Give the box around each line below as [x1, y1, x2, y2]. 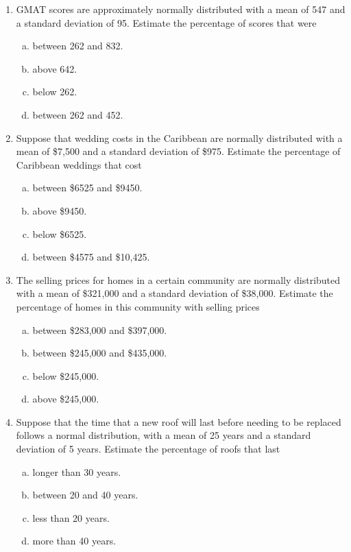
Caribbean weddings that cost [16, 157, 142, 171]
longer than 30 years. [32, 464, 121, 479]
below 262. [32, 84, 77, 99]
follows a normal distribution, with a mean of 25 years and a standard [16, 428, 311, 442]
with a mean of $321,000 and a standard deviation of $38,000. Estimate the [16, 286, 333, 300]
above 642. [32, 61, 77, 75]
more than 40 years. [32, 533, 117, 548]
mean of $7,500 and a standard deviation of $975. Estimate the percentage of [16, 144, 341, 158]
